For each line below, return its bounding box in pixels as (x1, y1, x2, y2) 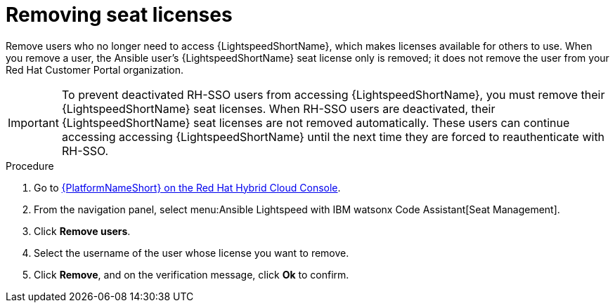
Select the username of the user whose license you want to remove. (34, 246, 349, 259)
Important (8, 115, 59, 130)
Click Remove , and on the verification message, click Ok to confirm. (34, 268, 349, 281)
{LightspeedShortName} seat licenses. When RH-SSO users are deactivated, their (61, 101, 496, 116)
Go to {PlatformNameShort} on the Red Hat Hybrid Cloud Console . (34, 181, 341, 194)
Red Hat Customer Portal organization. (6, 63, 184, 76)
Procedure (6, 159, 54, 172)
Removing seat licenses (6, 3, 233, 27)
